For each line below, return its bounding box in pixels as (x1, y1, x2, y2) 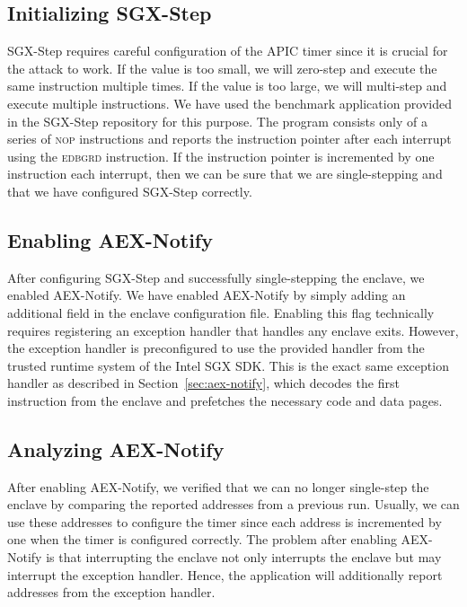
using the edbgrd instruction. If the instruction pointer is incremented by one (7, 146, 435, 165)
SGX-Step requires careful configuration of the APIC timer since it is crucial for (7, 41, 448, 60)
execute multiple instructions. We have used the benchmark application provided (7, 93, 453, 112)
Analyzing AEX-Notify (7, 435, 225, 462)
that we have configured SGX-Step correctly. (7, 181, 252, 200)
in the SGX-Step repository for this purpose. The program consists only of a (7, 111, 427, 130)
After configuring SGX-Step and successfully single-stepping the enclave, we (7, 268, 425, 286)
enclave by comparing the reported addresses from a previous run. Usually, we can (7, 495, 460, 514)
